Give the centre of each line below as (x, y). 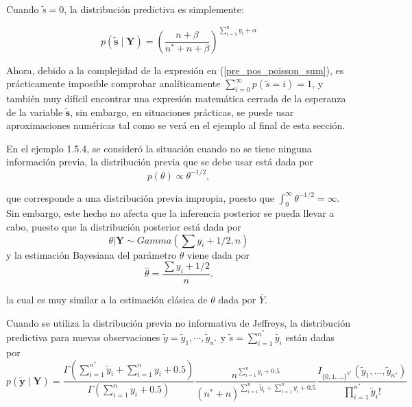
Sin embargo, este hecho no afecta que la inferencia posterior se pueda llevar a (170, 213)
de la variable (35, 112)
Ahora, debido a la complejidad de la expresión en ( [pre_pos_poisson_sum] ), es (175, 70)
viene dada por (219, 254)
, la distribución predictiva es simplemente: (154, 9)
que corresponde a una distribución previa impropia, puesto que (140, 197)
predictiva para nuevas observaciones (83, 337)
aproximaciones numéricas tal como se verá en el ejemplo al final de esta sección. (176, 125)
